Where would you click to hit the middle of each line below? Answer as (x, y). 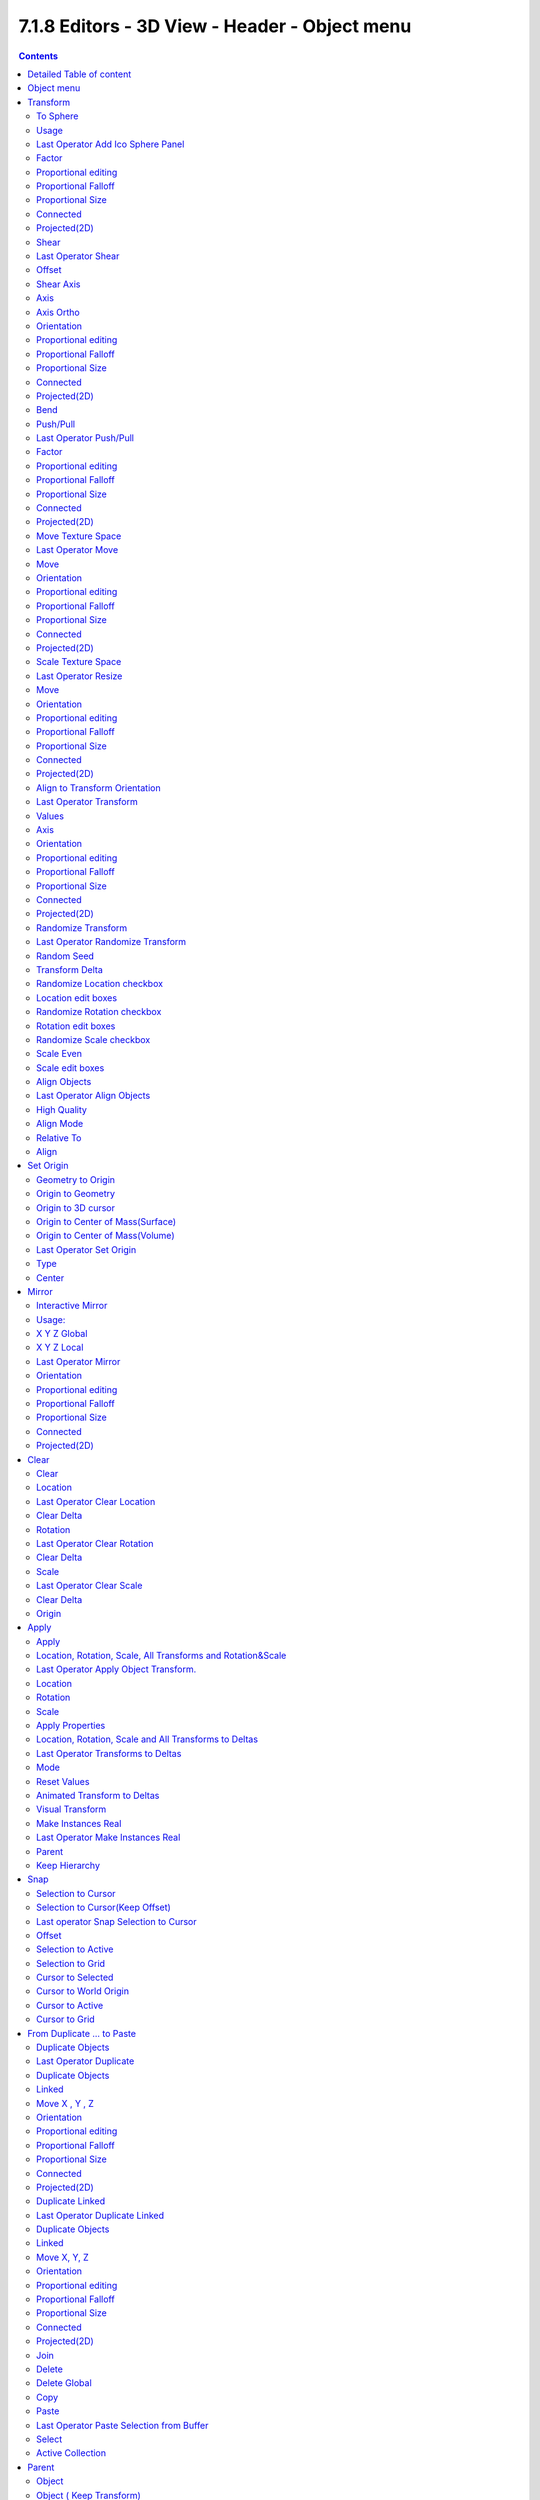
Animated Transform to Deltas (98, 1795)
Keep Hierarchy (68, 1865)
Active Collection (71, 2453)
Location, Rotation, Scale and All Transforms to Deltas (147, 1739)
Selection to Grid (70, 1963)
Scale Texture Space (79, 662)
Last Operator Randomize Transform (111, 942)
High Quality (61, 1109)
